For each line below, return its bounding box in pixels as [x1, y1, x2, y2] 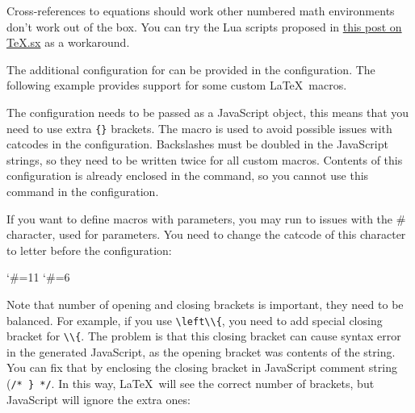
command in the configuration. [6, 183, 159, 199]
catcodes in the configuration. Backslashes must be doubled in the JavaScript [6, 136, 388, 152]
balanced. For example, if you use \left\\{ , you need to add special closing [6, 311, 383, 328]
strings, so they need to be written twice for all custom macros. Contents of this [6, 151, 403, 168]
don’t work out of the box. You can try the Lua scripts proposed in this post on [6, 18, 402, 35]
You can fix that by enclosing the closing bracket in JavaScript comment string [6, 359, 397, 376]
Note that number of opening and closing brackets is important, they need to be [6, 295, 404, 312]
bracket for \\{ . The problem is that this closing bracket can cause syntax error [6, 327, 401, 344]
